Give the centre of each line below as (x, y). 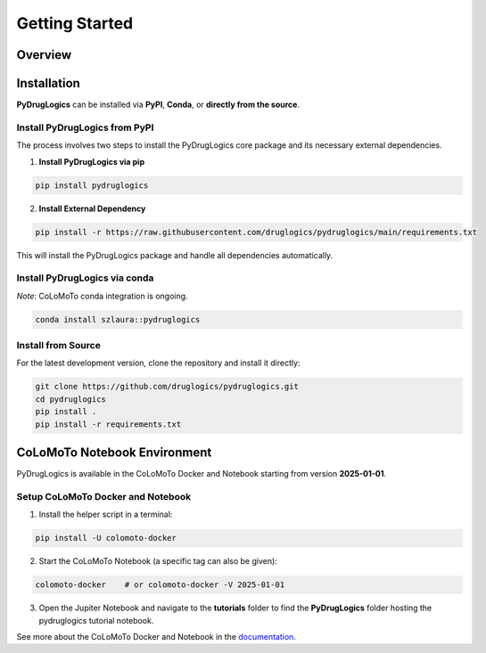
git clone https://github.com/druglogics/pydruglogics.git (167, 387)
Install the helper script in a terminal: (106, 514)
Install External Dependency (92, 208)
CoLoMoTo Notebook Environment (114, 452)
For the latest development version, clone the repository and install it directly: (158, 363)
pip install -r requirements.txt (108, 424)
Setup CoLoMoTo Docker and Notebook (104, 496)
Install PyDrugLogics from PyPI (85, 127)
